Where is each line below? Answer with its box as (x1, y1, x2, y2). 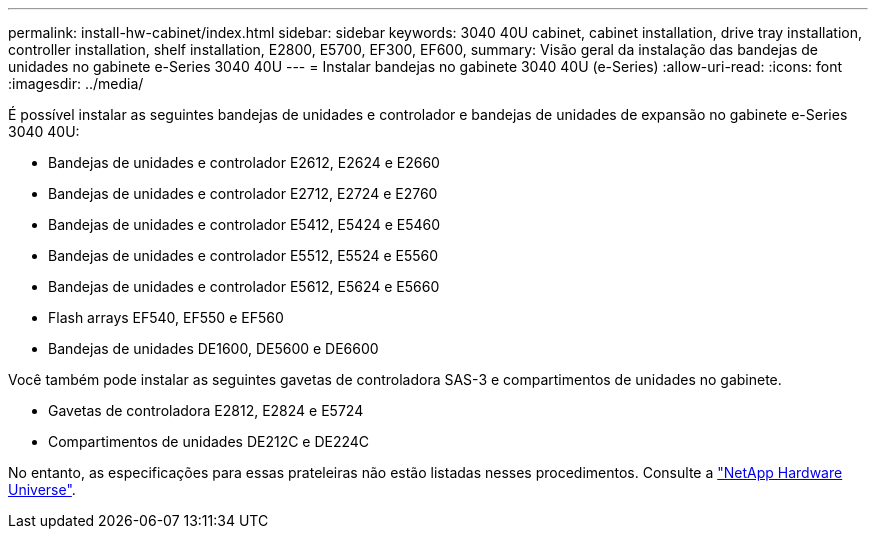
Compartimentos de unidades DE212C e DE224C (48, 433, 370, 450)
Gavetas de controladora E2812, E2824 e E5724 (48, 402, 364, 419)
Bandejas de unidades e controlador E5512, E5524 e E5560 (48, 247, 439, 264)
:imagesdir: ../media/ (8, 75, 144, 92)
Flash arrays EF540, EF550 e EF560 (48, 309, 284, 326)
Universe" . (8, 481, 76, 498)
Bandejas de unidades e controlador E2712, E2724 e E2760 (48, 185, 438, 202)
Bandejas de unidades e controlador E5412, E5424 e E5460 (48, 216, 441, 233)
